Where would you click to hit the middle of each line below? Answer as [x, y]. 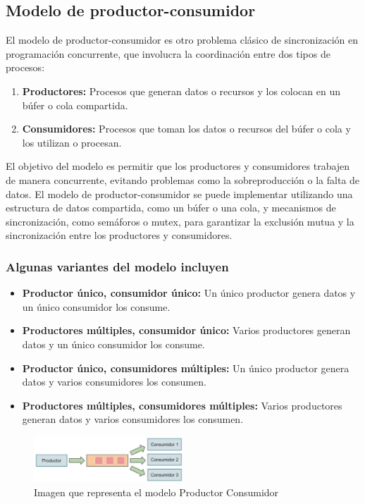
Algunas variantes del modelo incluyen [117, 266]
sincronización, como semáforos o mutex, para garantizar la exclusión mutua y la [180, 221]
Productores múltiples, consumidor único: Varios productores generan [186, 330]
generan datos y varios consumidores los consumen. [133, 419]
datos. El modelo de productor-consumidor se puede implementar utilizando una [179, 193]
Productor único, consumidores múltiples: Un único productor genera [186, 368]
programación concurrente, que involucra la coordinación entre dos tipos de [168, 53]
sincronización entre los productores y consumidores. [119, 235]
